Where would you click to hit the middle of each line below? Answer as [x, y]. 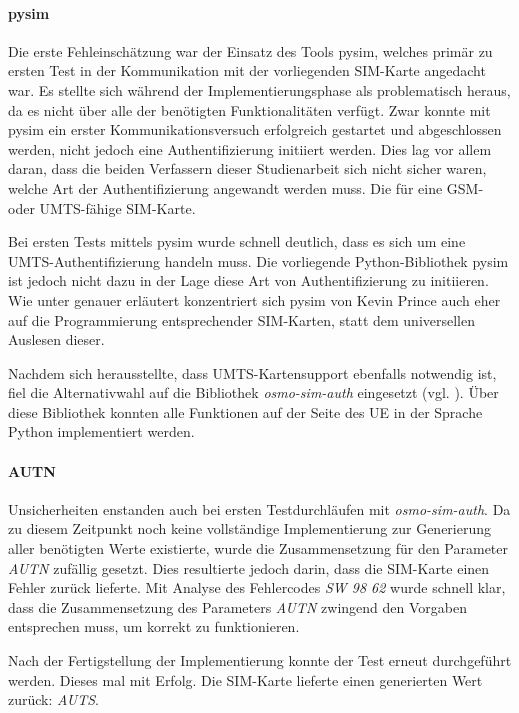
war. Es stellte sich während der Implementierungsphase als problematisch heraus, [259, 89]
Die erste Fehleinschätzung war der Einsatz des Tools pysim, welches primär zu [250, 50]
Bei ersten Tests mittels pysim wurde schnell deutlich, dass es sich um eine [237, 241]
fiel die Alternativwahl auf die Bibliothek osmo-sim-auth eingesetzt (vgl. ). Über [253, 392]
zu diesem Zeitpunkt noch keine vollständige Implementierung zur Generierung [250, 528]
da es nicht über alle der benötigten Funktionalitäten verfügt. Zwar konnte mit [249, 109]
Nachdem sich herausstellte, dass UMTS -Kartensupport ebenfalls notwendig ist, [252, 372]
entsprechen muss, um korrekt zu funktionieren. [154, 626]
